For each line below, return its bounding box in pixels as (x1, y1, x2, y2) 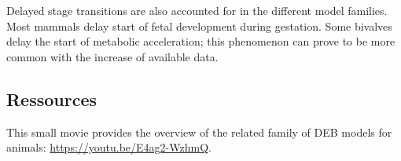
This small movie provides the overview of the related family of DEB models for (6, 123, 392, 140)
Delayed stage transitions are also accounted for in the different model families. (6, 2, 388, 18)
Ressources (6, 86, 97, 111)
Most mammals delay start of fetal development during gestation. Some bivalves (6, 17, 392, 34)
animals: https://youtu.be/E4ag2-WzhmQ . (6, 139, 212, 156)
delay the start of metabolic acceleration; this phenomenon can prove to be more (6, 33, 395, 49)
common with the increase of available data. (6, 48, 219, 64)
